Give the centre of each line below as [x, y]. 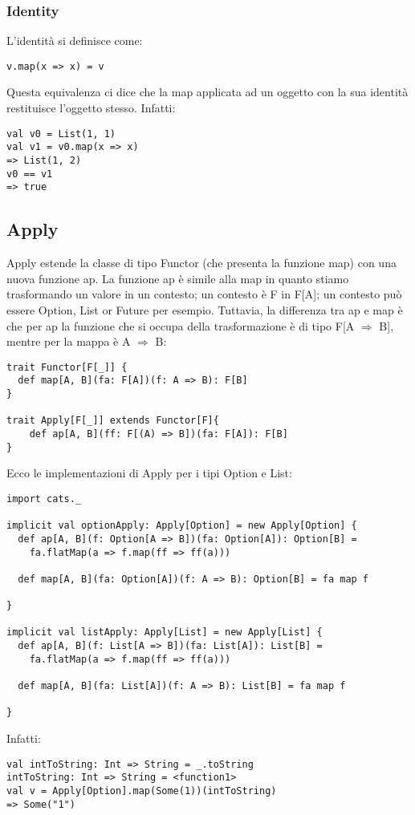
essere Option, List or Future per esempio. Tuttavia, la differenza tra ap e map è [205, 309]
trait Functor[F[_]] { [67, 367]
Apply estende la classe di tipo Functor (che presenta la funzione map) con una [201, 263]
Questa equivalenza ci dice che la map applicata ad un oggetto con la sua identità [207, 92]
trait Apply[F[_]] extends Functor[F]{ [113, 421]
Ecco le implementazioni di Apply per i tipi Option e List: [149, 473]
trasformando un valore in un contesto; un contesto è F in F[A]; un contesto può [204, 294]
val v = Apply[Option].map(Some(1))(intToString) [142, 791]
